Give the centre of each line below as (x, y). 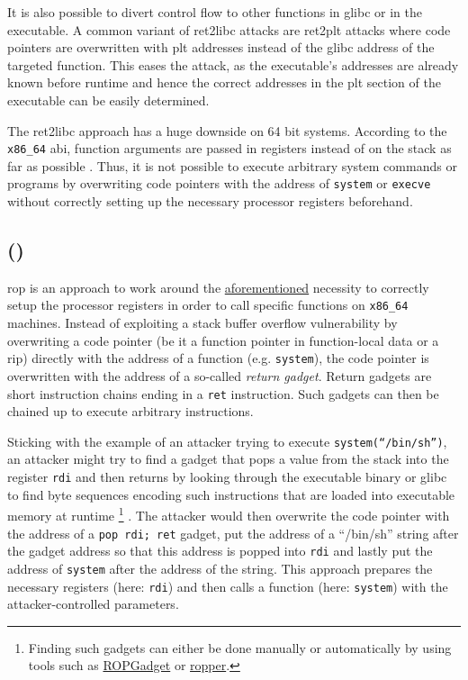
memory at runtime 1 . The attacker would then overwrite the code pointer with (229, 514)
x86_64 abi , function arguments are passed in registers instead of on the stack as (229, 148)
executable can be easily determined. (108, 100)
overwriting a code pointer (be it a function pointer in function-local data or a (223, 340)
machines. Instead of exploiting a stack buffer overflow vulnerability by (202, 323)
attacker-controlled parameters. (93, 604)
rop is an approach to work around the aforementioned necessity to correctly (218, 287)
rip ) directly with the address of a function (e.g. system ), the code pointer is (218, 358)
